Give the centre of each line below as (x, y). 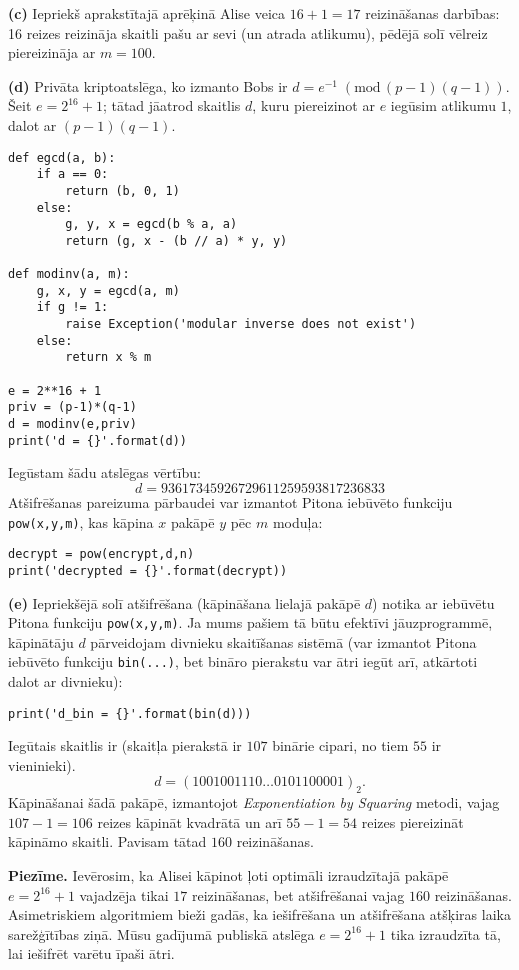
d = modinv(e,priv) (72, 424)
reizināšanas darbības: (432, 13)
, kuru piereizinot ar (313, 105)
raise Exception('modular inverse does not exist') (241, 324)
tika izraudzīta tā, (445, 933)
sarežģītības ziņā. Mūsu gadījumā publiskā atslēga (161, 933)
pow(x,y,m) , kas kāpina (81, 521)
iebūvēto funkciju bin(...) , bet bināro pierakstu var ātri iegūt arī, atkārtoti (243, 661)
